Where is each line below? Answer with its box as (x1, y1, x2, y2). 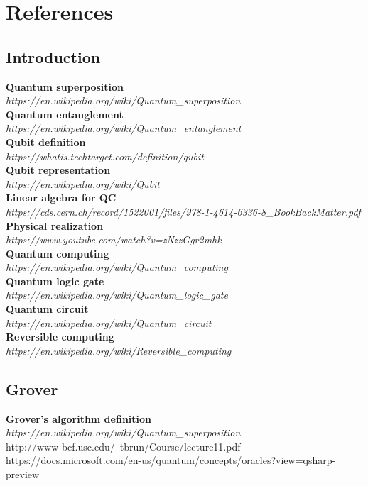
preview (6, 467, 40, 482)
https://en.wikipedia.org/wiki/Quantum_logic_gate (6, 287, 228, 302)
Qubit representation (6, 162, 111, 177)
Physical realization (6, 218, 104, 233)
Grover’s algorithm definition (6, 411, 152, 426)
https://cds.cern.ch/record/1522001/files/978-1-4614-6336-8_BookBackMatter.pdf (6, 204, 361, 219)
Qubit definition (6, 134, 86, 149)
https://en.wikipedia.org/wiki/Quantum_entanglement (6, 121, 242, 136)
